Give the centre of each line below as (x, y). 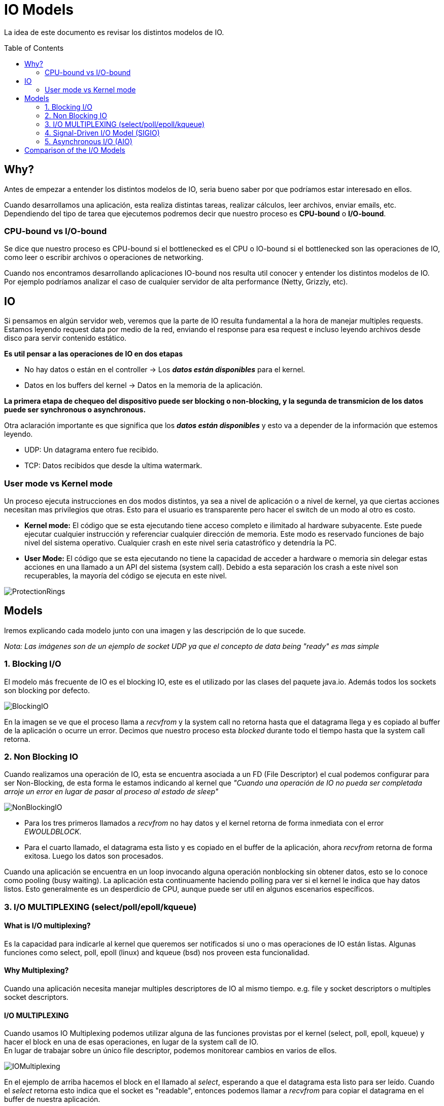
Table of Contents (34, 48)
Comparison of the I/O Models (75, 150)
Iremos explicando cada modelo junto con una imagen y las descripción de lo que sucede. (155, 630)
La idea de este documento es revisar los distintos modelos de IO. (114, 32)
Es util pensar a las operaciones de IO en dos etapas (94, 354)
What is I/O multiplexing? (47, 926)
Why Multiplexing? (37, 970)
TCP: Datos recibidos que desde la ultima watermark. (113, 466)
